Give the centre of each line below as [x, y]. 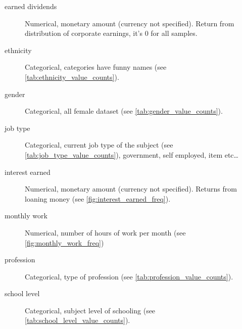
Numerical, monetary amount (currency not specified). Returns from [131, 189]
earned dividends [31, 6]
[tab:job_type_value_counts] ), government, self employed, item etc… [132, 154]
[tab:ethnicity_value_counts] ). [72, 77]
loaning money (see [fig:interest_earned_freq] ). [98, 198]
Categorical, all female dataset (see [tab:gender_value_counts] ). [124, 111]
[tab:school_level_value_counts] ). [78, 320]
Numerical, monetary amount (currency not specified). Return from [130, 23]
